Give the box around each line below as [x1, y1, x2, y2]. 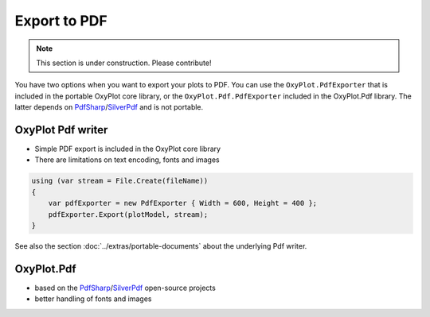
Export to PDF [14, 12, 107, 29]
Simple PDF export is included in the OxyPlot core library [34, 144, 221, 154]
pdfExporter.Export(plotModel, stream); [48, 210, 209, 218]
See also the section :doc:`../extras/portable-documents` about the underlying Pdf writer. [14, 241, 307, 250]
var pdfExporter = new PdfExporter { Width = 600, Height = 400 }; [48, 199, 318, 208]
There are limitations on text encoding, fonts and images [34, 155, 220, 164]
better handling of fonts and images [34, 294, 152, 303]
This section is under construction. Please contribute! [36, 58, 212, 68]
